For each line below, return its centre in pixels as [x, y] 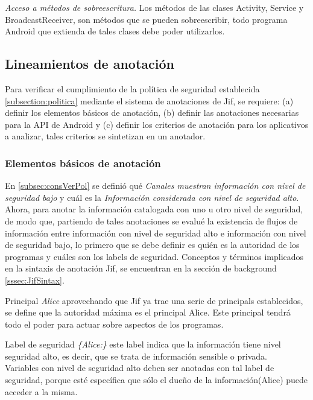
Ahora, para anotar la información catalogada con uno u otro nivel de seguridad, [154, 209]
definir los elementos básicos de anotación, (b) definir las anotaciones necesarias [152, 113]
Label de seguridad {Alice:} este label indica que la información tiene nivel [143, 344]
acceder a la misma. [41, 391]
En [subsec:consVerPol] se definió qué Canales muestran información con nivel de [155, 186]
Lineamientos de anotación [90, 64]
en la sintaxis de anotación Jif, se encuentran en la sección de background [141, 268]
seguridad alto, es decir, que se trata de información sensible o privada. [136, 356]
